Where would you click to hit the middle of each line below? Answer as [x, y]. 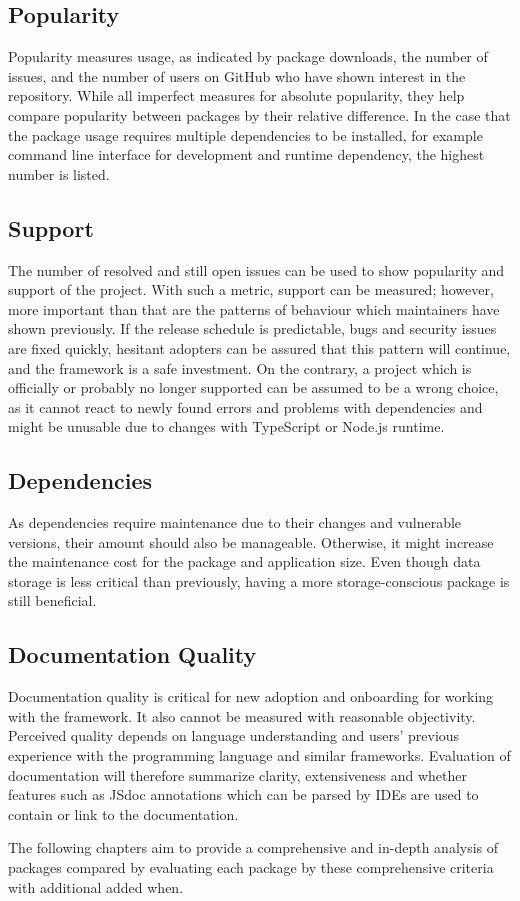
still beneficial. [52, 600]
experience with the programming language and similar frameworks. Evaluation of [259, 755]
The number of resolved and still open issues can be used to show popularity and [256, 269]
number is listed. [59, 173]
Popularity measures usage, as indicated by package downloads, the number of [248, 56]
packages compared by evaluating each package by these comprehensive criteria [251, 867]
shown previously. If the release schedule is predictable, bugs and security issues [252, 328]
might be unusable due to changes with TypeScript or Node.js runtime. [226, 426]
